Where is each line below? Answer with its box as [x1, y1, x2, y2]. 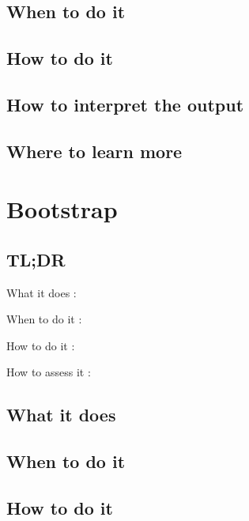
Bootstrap [6, 193, 118, 225]
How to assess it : [6, 364, 91, 380]
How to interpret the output [6, 92, 244, 116]
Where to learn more [6, 138, 183, 163]
